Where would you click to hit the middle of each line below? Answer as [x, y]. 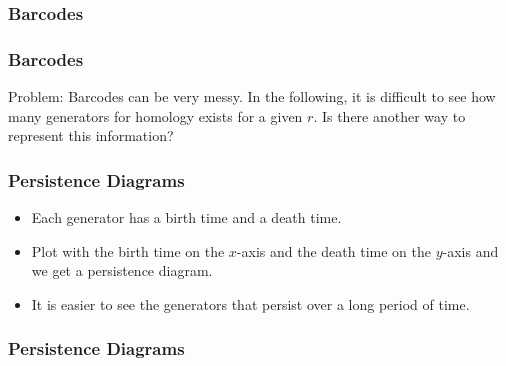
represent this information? [91, 135]
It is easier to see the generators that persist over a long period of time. [250, 303]
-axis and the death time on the [333, 250]
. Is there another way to [389, 115]
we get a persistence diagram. [122, 270]
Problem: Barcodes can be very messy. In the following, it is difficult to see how [252, 96]
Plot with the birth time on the [128, 250]
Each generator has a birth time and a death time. [186, 217]
